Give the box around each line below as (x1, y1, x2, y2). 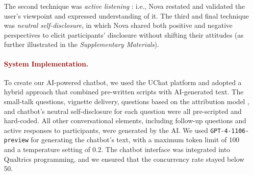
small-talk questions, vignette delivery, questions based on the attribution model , (4, 96, 250, 106)
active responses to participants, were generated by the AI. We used (4, 125, 208, 135)
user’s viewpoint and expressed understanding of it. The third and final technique (4, 10, 249, 21)
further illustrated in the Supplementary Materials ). (4, 39, 159, 49)
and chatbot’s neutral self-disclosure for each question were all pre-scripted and (4, 106, 242, 116)
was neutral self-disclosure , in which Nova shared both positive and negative (4, 20, 233, 30)
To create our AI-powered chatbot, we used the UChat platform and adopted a (4, 77, 242, 87)
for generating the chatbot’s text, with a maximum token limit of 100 (30, 134, 240, 145)
